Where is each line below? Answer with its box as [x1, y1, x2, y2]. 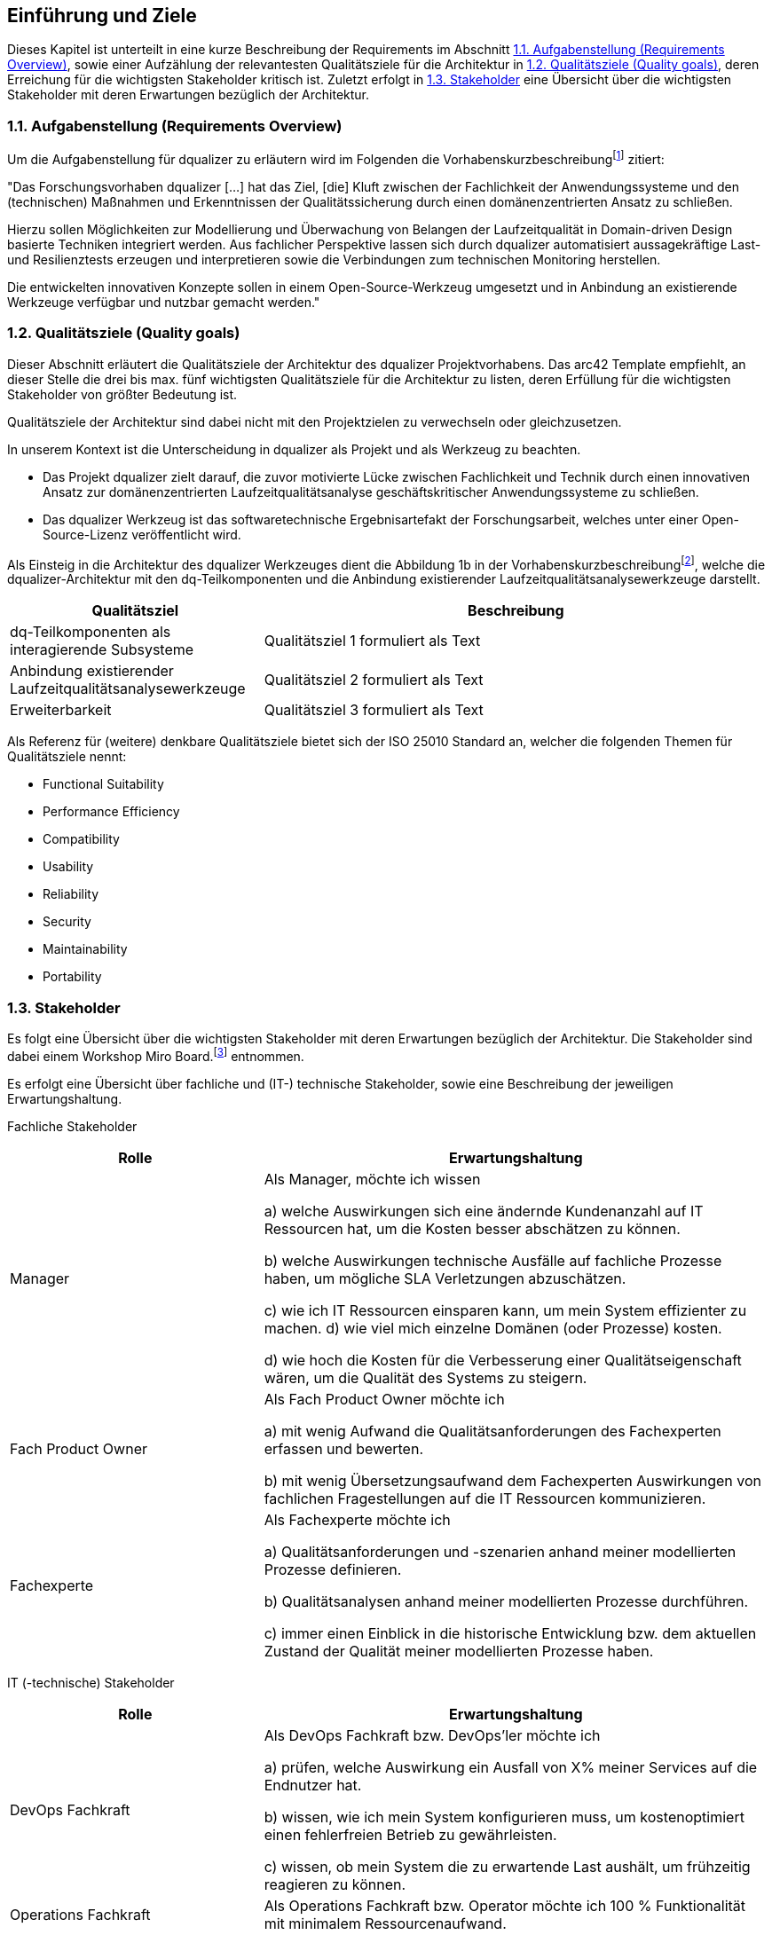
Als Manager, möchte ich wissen [264, 1169, 481, 1188]
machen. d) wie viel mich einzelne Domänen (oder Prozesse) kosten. [264, 1318, 722, 1337]
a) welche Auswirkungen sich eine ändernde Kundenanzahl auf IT [264, 1201, 704, 1220]
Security [43, 914, 91, 930]
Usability [43, 859, 94, 875]
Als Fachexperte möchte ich [264, 1510, 451, 1529]
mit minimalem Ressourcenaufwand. [264, 1914, 507, 1932]
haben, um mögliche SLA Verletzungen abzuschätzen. [264, 1269, 626, 1287]
